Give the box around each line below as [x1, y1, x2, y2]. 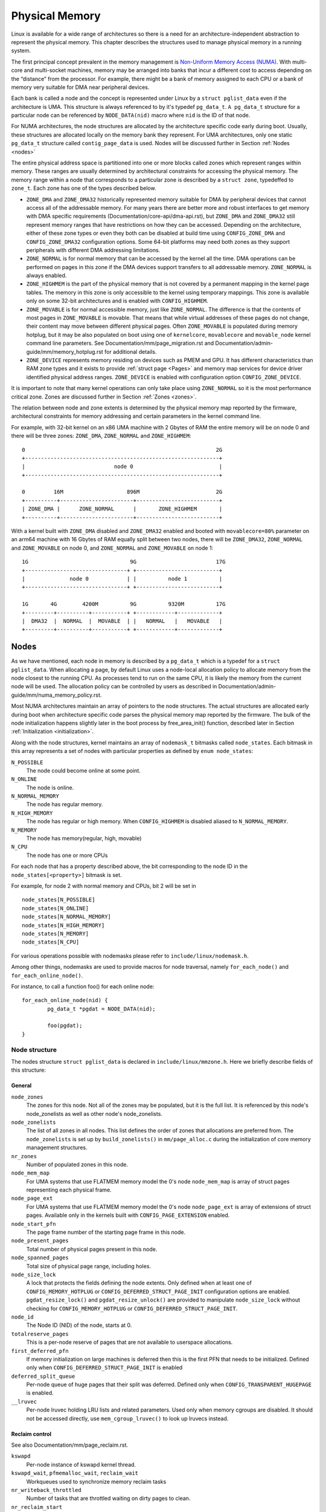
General [11, 1082, 32, 1089]
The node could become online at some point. [26, 767, 141, 774]
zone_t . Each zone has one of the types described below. [11, 184, 156, 192]
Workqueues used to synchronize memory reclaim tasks [26, 1478, 167, 1485]
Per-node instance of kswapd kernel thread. [26, 1461, 136, 1468]
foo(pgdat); [47, 1022, 83, 1029]
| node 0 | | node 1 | [22, 575, 223, 582]
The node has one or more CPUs [26, 852, 108, 859]
